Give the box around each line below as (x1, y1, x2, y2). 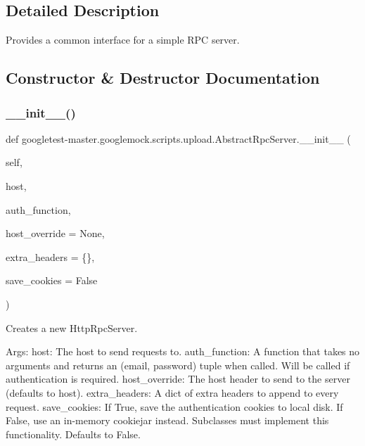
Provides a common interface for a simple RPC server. (6, 32, 240, 47)
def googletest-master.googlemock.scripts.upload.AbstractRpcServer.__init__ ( (6, 131, 351, 146)
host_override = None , (6, 226, 105, 241)
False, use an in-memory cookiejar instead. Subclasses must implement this (6, 413, 329, 428)
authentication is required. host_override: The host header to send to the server (6, 371, 350, 386)
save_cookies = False (6, 273, 98, 288)
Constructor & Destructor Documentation (6, 67, 320, 89)
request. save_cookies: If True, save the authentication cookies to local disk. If (6, 399, 343, 414)
